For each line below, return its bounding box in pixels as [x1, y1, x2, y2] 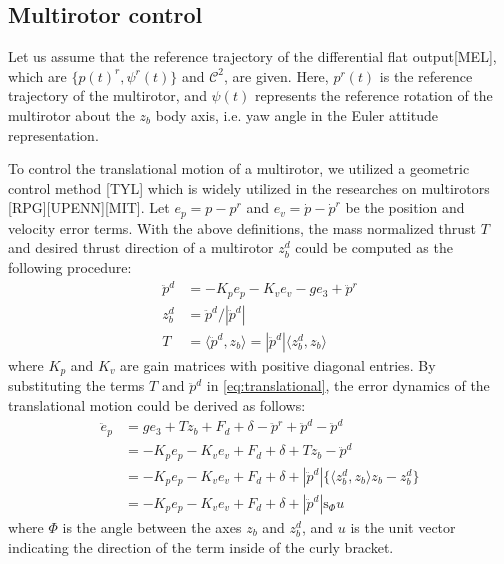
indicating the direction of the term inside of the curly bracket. [8, 536, 394, 557]
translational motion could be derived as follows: [8, 394, 306, 415]
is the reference [379, 65, 473, 86]
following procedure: [8, 257, 132, 277]
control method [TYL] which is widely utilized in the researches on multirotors [8, 177, 490, 198]
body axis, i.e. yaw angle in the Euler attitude [155, 104, 438, 125]
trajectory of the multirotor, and [8, 85, 207, 106]
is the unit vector [350, 516, 456, 537]
